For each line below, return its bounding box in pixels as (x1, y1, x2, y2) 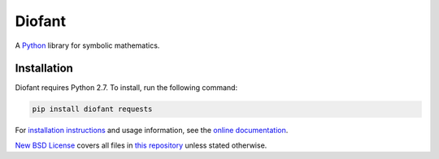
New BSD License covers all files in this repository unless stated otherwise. (15, 140, 267, 150)
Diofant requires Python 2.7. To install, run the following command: (15, 83, 238, 92)
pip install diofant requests (32, 105, 153, 114)
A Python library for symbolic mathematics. (15, 41, 160, 50)
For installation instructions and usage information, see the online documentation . (15, 126, 289, 135)
